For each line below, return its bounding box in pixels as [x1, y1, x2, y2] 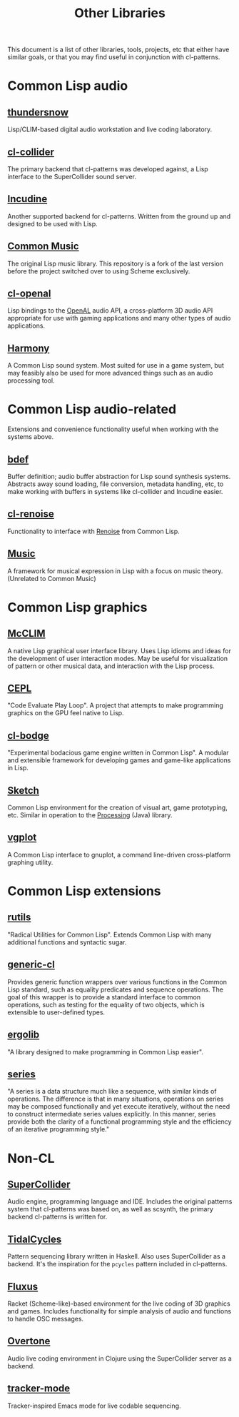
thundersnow [7, 106, 69, 118]
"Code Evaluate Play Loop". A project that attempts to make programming [7, 701, 223, 710]
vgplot [7, 832, 37, 844]
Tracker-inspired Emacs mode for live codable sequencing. [7, 1401, 181, 1410]
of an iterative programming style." [7, 1125, 109, 1134]
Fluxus [7, 1280, 39, 1293]
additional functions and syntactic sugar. [7, 937, 127, 947]
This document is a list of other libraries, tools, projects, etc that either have [7, 45, 230, 54]
